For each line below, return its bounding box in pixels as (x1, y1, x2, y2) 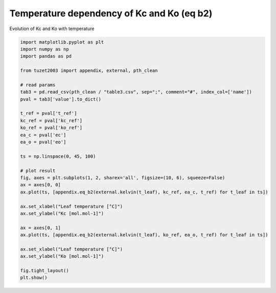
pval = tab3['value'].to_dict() (20, 96, 102, 102)
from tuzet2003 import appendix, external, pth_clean (20, 68, 158, 74)
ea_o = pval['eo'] (20, 139, 66, 145)
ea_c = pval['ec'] (20, 132, 66, 138)
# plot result (20, 167, 56, 174)
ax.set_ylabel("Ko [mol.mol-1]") (20, 253, 104, 259)
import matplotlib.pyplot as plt (20, 39, 104, 45)
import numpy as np (20, 46, 69, 52)
